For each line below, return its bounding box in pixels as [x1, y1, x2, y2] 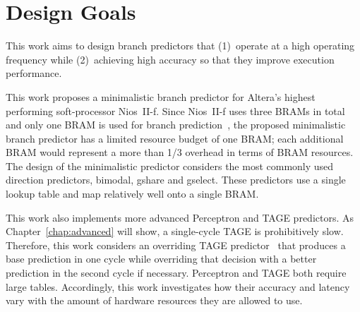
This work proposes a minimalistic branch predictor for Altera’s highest [6, 89, 316, 104]
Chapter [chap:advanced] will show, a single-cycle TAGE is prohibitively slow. [6, 224, 344, 239]
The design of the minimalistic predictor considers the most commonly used [6, 158, 334, 173]
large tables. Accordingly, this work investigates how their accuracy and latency [6, 279, 350, 294]
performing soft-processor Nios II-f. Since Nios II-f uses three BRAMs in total [6, 103, 345, 118]
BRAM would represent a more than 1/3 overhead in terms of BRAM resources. [6, 145, 354, 160]
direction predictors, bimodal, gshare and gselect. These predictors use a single [6, 172, 346, 187]
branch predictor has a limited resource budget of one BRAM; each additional [6, 131, 344, 145]
